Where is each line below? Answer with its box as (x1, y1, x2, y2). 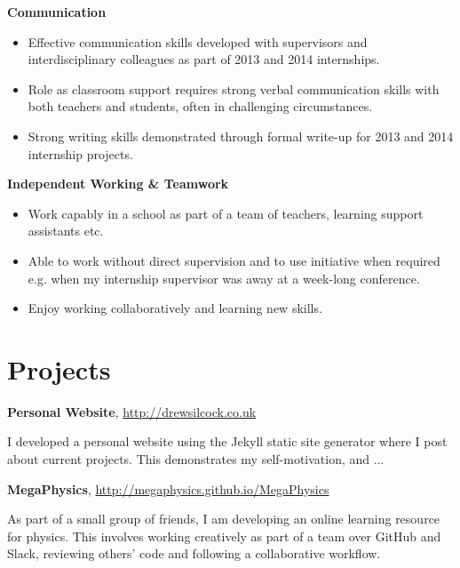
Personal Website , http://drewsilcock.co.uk (7, 402, 257, 420)
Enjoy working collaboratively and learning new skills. (28, 299, 322, 317)
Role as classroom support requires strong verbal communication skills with (28, 79, 440, 98)
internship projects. (28, 144, 133, 163)
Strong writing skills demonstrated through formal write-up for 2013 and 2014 (28, 126, 454, 145)
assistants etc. (28, 221, 104, 240)
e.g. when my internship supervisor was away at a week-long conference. (28, 268, 420, 287)
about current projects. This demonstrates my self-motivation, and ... (7, 450, 385, 468)
